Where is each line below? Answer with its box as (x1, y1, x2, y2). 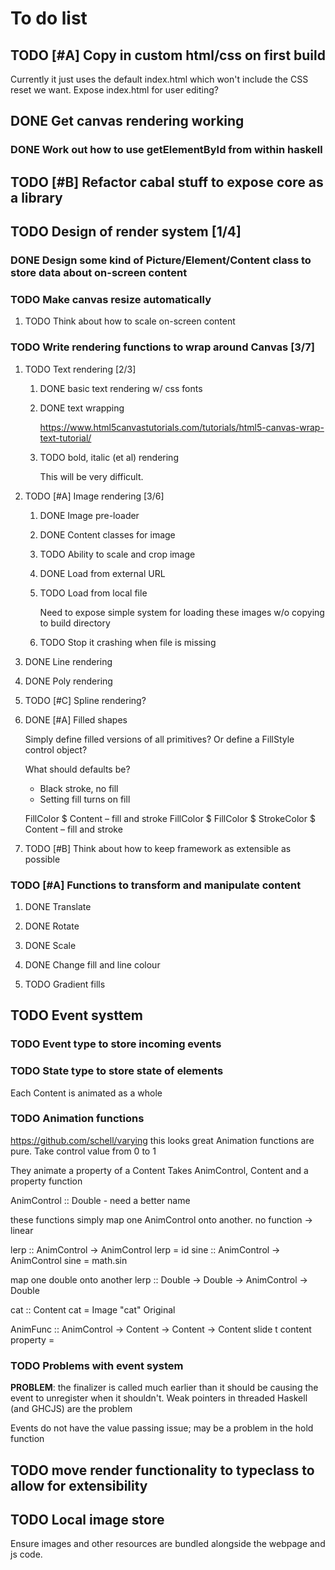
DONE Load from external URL (39, 567, 166, 579)
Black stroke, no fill (39, 782, 119, 794)
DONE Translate (24, 900, 92, 912)
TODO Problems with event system (10, 1358, 184, 1372)
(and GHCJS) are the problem (10, 1403, 133, 1415)
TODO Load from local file (39, 587, 148, 599)
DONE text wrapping (39, 402, 125, 414)
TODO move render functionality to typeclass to (10, 1462, 315, 1479)
